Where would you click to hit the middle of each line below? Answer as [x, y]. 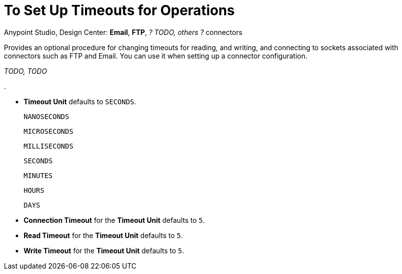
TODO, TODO [26, 71]
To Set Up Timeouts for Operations [119, 10]
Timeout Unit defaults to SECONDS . [80, 101]
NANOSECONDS [46, 116]
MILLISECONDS [49, 146]
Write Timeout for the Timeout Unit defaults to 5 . [104, 250]
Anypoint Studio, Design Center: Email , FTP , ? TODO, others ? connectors [123, 32]
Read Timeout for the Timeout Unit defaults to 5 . [103, 235]
